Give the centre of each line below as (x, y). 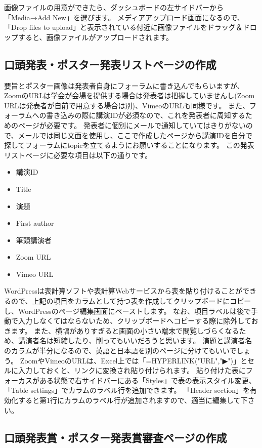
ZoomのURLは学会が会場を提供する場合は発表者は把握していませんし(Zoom (129, 95)
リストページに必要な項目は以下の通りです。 (78, 155)
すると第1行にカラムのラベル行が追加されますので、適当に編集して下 (133, 400)
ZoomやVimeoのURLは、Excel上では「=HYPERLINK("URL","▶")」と (134, 360)
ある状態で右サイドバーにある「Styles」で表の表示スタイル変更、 (147, 380)
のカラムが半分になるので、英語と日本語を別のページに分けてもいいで (120, 351)
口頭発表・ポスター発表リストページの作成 (110, 64)
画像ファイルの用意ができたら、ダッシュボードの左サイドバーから (114, 7)
